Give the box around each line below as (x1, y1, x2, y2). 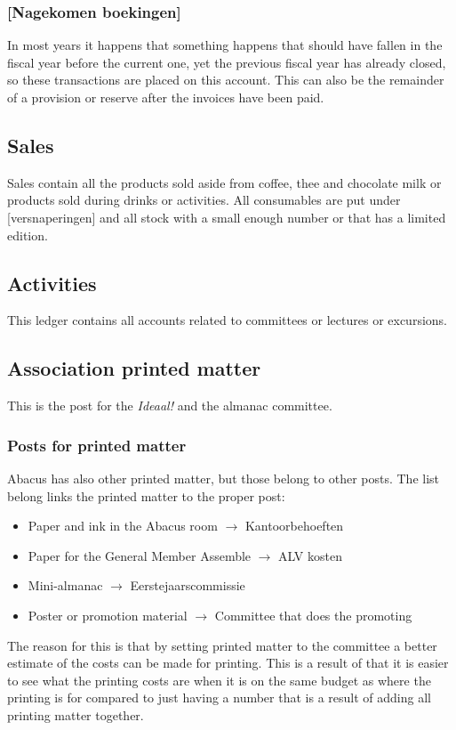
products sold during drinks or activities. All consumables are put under (7, 191, 401, 209)
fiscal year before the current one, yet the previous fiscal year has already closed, (7, 53, 446, 71)
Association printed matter (7, 354, 261, 382)
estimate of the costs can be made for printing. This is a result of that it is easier (7, 653, 449, 672)
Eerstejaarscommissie (130, 576, 245, 595)
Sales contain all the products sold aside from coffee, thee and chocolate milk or (7, 173, 442, 191)
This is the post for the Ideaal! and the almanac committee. (7, 396, 332, 415)
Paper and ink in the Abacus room (28, 516, 218, 535)
